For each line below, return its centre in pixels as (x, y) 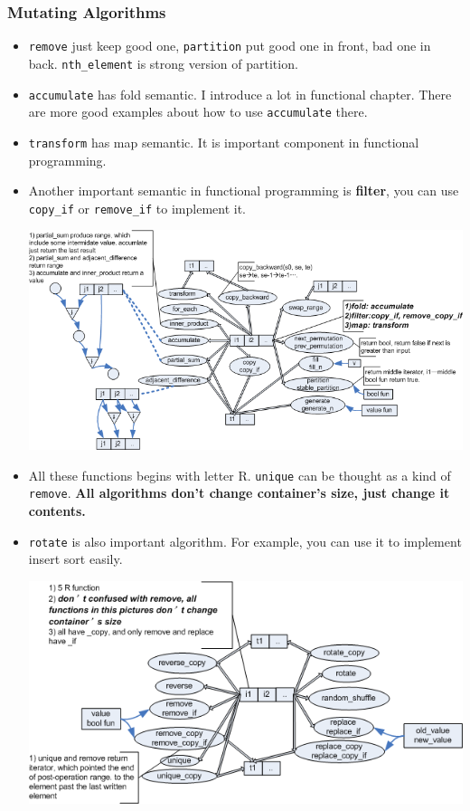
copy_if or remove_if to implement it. (137, 208)
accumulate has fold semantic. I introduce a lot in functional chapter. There (240, 94)
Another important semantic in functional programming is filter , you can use (244, 191)
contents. (57, 510)
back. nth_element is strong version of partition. (163, 63)
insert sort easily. (75, 559)
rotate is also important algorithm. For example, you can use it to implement (245, 541)
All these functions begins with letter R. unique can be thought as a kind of (240, 475)
